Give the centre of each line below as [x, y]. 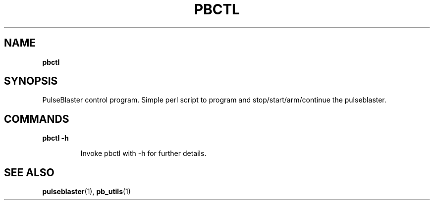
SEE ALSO [29, 172]
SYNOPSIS [31, 81]
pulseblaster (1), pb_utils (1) [86, 192]
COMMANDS [37, 119]
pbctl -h [55, 138]
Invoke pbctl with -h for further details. [143, 153]
